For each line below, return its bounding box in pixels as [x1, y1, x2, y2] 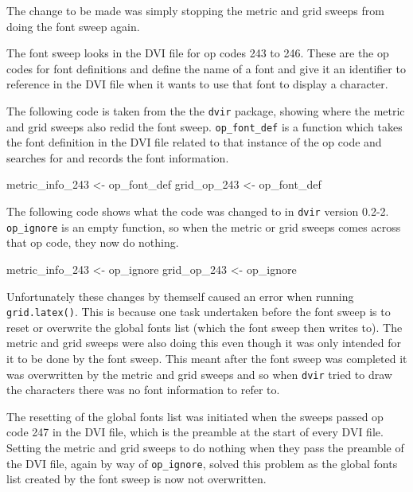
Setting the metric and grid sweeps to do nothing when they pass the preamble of [6, 439, 404, 456]
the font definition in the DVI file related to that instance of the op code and [6, 134, 382, 150]
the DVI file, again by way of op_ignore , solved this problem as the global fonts [6, 455, 398, 471]
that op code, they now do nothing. [6, 234, 179, 251]
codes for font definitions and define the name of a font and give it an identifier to [6, 60, 406, 76]
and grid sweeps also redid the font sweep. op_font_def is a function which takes [6, 118, 403, 135]
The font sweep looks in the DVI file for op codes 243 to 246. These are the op [6, 45, 389, 61]
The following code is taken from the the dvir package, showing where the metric [6, 102, 405, 119]
